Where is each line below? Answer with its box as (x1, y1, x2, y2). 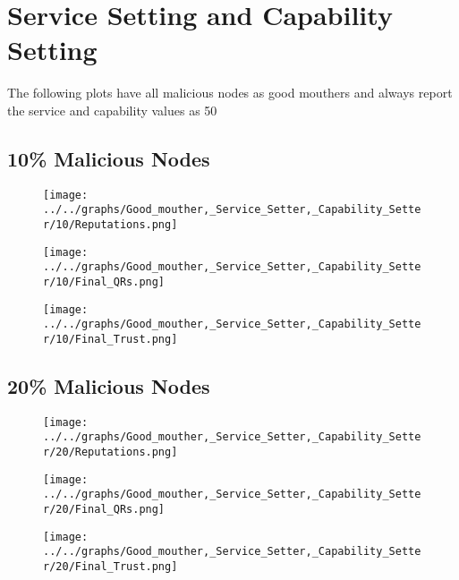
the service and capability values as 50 (7, 100, 217, 119)
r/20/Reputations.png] (43, 446, 178, 459)
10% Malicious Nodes (7, 144, 210, 172)
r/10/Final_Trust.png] (43, 332, 178, 345)
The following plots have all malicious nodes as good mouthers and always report (7, 83, 453, 102)
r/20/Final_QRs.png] (43, 503, 166, 516)
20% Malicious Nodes (7, 372, 210, 399)
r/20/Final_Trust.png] (43, 560, 178, 574)
